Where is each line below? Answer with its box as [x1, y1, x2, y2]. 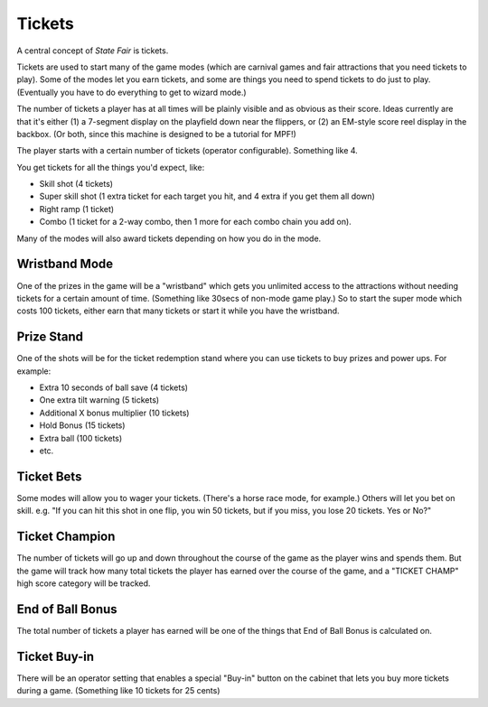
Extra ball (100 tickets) [39, 433, 123, 443]
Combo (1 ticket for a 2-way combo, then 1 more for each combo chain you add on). [39, 217, 352, 228]
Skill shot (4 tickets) [39, 179, 113, 190]
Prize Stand [16, 330, 84, 345]
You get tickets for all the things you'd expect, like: [16, 162, 205, 172]
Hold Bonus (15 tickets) [39, 420, 126, 431]
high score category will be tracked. [16, 578, 151, 589]
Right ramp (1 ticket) [39, 203, 115, 214]
